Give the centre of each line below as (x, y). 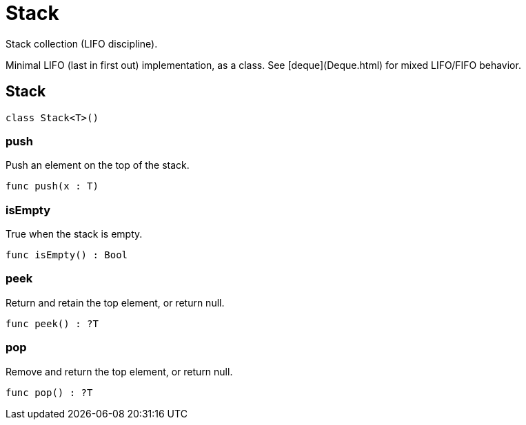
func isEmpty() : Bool (67, 255)
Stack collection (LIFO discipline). (82, 43)
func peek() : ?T (52, 323)
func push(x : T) (52, 186)
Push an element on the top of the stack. (98, 165)
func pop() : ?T (49, 392)
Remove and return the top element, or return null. (119, 371)
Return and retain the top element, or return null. (115, 302)
